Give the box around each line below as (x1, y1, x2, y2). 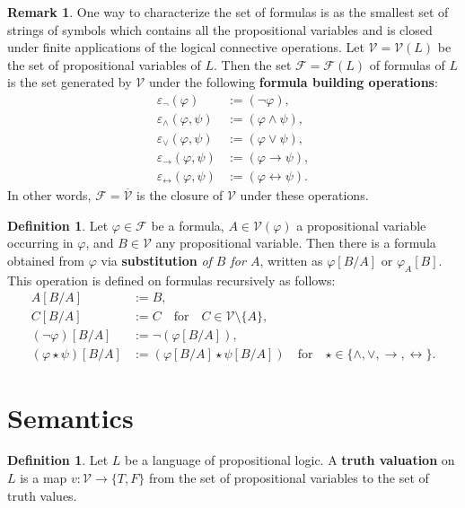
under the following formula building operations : (148, 73, 438, 92)
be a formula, (151, 215, 224, 234)
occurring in (7, 233, 74, 252)
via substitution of (101, 250, 212, 269)
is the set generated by (7, 73, 132, 92)
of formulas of (369, 55, 445, 74)
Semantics (7, 399, 134, 435)
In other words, (7, 186, 92, 205)
